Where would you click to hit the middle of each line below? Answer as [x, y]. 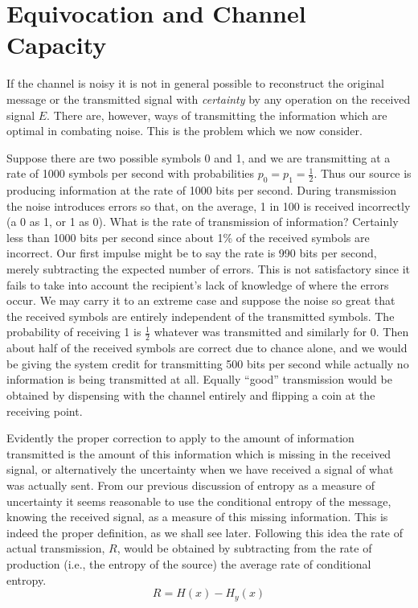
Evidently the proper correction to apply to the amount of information [180, 438]
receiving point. [45, 411]
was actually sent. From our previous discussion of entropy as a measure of [191, 485]
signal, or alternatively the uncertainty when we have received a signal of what [200, 469]
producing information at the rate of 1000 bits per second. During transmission [202, 190]
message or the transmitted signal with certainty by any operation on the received [209, 99]
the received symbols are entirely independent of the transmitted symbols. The [201, 316]
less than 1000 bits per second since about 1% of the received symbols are [188, 237]
